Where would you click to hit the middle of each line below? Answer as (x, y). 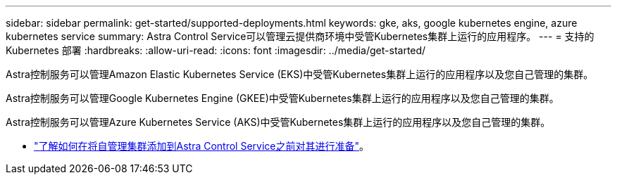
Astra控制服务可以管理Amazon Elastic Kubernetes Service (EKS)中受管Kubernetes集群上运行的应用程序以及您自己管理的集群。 (300, 74)
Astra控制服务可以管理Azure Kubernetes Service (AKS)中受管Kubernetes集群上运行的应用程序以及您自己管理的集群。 (278, 122)
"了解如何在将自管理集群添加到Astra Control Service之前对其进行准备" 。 (202, 146)
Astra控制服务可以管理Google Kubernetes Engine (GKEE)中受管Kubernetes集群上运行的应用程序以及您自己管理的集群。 (282, 98)
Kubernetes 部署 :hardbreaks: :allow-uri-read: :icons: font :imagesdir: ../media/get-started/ (216, 50)
